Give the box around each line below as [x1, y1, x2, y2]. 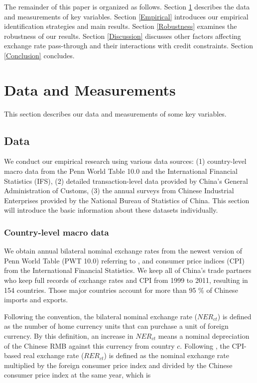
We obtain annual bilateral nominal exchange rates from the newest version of [4, 246, 242, 256]
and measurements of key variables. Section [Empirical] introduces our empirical [4, 11, 249, 21]
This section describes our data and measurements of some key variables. [4, 108, 227, 119]
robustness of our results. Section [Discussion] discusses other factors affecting [4, 30, 241, 41]
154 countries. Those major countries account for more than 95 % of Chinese [4, 284, 238, 295]
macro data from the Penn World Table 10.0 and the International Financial [4, 166, 238, 176]
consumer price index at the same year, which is [4, 370, 151, 380]
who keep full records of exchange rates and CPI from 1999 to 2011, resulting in [4, 275, 248, 285]
